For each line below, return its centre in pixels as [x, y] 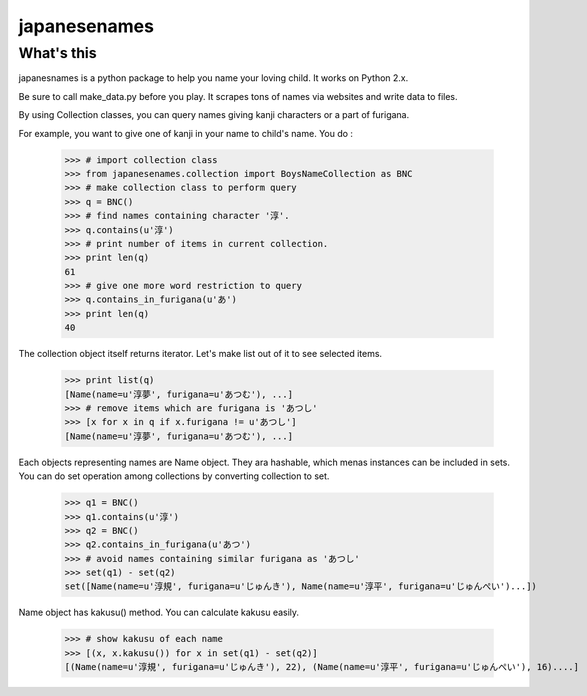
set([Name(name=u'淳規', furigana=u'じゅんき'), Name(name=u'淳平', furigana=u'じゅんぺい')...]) [300, 586]
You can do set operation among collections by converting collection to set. [174, 476]
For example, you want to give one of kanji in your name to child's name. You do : [186, 133]
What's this [57, 53]
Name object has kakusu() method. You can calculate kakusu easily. [159, 612]
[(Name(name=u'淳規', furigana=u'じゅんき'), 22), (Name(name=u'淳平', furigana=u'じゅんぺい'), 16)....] [322, 667]
